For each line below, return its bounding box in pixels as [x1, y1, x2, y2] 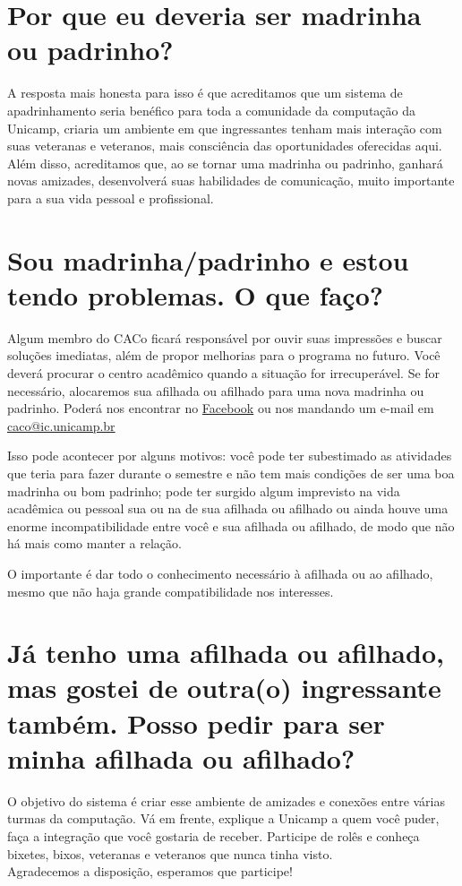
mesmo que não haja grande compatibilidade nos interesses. [7, 581, 334, 600]
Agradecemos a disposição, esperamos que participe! [7, 862, 293, 881]
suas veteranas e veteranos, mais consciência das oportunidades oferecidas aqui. [7, 136, 442, 155]
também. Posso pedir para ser [7, 704, 385, 741]
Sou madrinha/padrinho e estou [7, 241, 409, 278]
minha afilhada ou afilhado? [7, 739, 355, 776]
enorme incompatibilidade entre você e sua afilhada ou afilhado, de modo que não [7, 516, 455, 535]
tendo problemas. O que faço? [7, 276, 383, 313]
